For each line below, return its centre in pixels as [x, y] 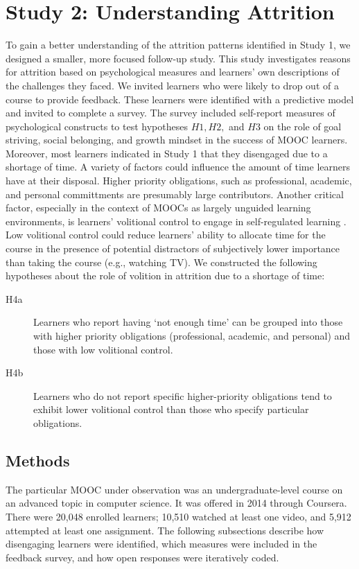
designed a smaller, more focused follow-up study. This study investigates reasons [178, 58]
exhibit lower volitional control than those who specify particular [171, 409]
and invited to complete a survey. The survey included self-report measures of [170, 113]
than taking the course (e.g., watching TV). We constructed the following [161, 262]
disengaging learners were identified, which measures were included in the [161, 544]
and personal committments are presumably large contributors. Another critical [175, 194]
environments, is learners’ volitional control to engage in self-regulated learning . [176, 221]
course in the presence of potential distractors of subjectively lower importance [173, 248]
